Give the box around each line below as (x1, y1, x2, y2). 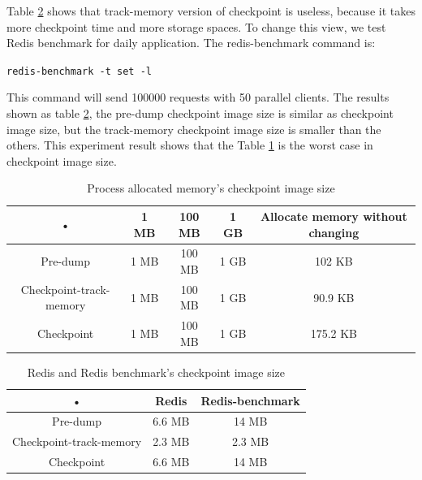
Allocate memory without (260, 208, 407, 224)
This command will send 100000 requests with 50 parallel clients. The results (6, 89, 390, 106)
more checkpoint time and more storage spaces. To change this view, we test (6, 18, 386, 35)
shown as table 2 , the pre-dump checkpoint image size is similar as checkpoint (6, 105, 394, 122)
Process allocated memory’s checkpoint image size (87, 179, 335, 197)
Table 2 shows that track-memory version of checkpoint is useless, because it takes (6, 2, 416, 19)
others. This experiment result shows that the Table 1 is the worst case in (6, 136, 373, 154)
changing (308, 223, 360, 240)
